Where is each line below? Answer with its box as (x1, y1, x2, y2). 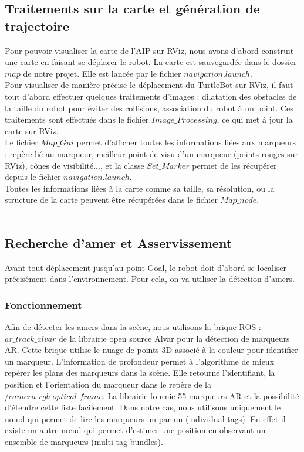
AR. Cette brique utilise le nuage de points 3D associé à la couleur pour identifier (5, 344, 298, 356)
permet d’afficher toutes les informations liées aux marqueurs (76, 136, 296, 148)
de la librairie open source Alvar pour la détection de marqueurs (59, 332, 290, 344)
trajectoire (5, 16, 70, 35)
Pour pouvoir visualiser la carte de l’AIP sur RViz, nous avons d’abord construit (5, 44, 294, 56)
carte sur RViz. (5, 124, 59, 137)
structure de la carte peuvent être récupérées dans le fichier (5, 193, 218, 206)
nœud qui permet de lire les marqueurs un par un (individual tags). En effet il (5, 412, 286, 424)
